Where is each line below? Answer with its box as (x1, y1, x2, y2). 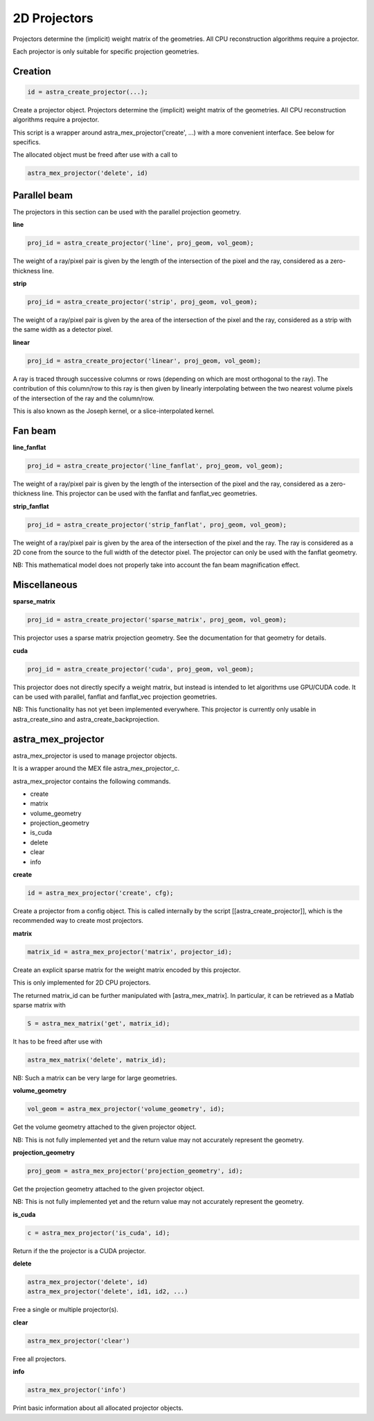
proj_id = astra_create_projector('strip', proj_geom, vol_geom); (27, 298, 258, 306)
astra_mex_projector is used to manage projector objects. (12, 751, 177, 760)
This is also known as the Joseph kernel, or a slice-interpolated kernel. (12, 407, 215, 415)
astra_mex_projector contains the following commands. (12, 777, 171, 785)
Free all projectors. (12, 1354, 66, 1363)
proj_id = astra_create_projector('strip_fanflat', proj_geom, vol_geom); (27, 520, 287, 529)
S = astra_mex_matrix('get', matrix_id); (27, 1019, 170, 1027)
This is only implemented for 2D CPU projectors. (12, 978, 151, 987)
